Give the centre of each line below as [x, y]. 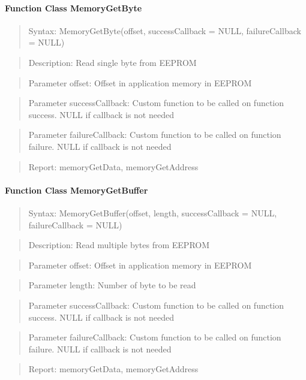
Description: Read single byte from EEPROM [112, 62]
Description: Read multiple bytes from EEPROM [119, 245]
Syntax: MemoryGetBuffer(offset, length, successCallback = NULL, [153, 212]
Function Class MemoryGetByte [73, 7]
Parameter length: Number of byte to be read [112, 285]
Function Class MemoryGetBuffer [76, 190]
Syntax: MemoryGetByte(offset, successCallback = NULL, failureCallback [165, 30]
